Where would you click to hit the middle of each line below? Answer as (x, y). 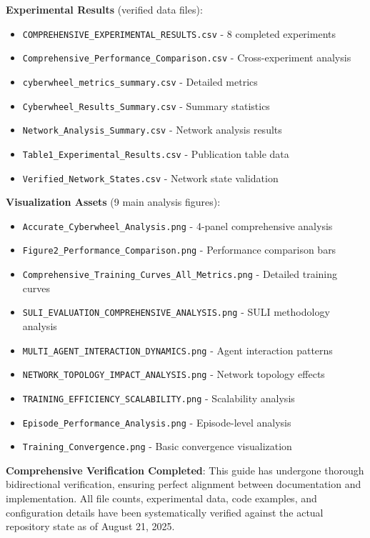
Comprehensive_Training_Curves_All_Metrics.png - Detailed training (180, 274)
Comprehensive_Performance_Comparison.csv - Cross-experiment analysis (187, 58)
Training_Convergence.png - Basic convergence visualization (157, 446)
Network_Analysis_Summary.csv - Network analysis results (152, 130)
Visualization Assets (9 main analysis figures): (113, 202)
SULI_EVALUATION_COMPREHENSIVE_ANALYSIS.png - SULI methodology (176, 312)
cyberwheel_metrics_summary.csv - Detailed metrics (140, 81)
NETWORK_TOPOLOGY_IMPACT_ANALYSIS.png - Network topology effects (174, 374)
